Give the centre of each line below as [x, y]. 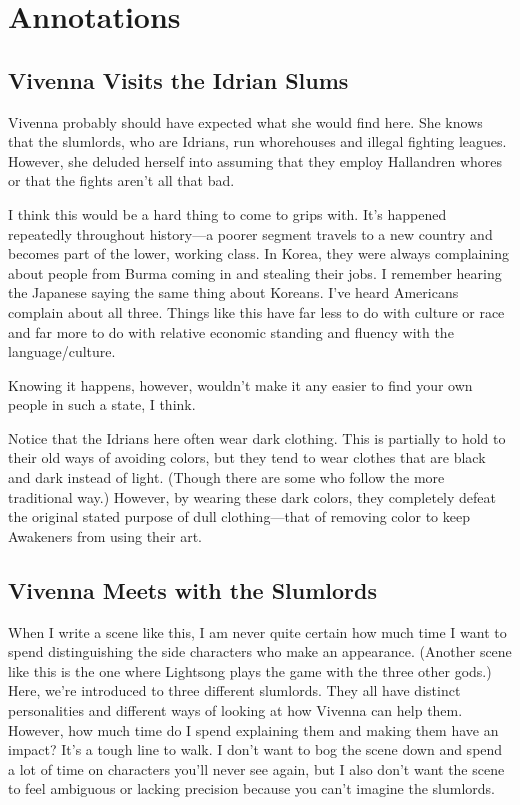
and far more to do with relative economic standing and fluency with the [231, 331]
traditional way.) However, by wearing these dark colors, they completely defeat [252, 496]
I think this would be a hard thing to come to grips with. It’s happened [227, 213]
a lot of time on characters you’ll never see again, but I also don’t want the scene [256, 768]
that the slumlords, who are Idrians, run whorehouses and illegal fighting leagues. [257, 141]
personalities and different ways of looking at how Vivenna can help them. [235, 710]
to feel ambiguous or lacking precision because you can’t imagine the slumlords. [251, 788]
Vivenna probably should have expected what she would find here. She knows [245, 121]
